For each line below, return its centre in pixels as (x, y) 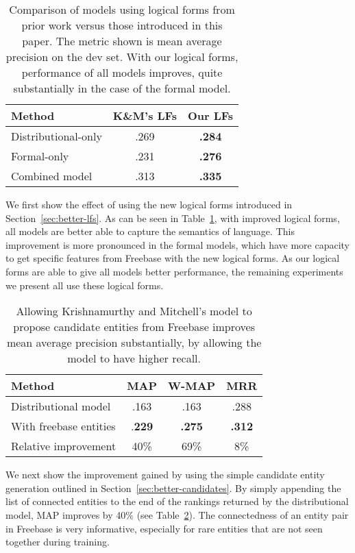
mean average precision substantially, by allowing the (134, 343)
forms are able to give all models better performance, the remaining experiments (174, 271)
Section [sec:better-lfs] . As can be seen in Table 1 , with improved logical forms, (173, 218)
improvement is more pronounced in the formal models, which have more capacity (177, 244)
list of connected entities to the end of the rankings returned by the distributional (177, 501)
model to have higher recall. (134, 358)
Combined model (52, 176)
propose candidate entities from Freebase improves (134, 327)
